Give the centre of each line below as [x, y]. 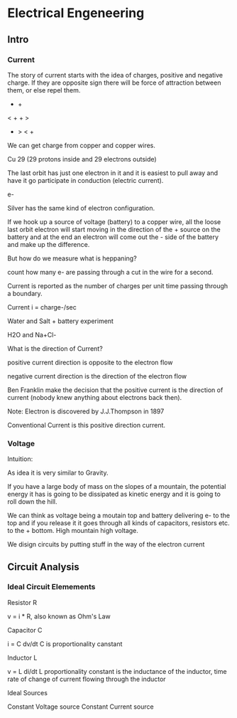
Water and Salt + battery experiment [60, 321]
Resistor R [22, 602]
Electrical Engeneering [76, 13]
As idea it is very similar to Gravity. [58, 473]
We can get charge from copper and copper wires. [82, 145]
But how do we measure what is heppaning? [72, 258]
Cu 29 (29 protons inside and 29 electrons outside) [82, 159]
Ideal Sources [28, 692]
